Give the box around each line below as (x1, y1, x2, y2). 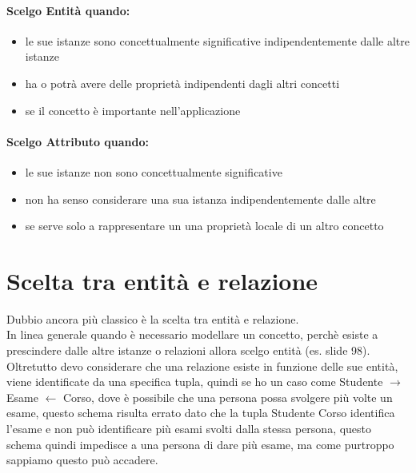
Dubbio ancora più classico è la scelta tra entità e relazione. (6, 310, 299, 327)
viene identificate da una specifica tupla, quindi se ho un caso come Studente (6, 373, 383, 390)
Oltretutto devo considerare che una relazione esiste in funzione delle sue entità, (6, 357, 398, 374)
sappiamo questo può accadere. (6, 451, 158, 468)
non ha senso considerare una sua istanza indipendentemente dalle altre (25, 190, 376, 207)
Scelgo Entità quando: (6, 2, 130, 18)
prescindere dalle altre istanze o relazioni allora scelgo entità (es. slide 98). (6, 342, 370, 359)
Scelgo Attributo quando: (6, 133, 149, 149)
